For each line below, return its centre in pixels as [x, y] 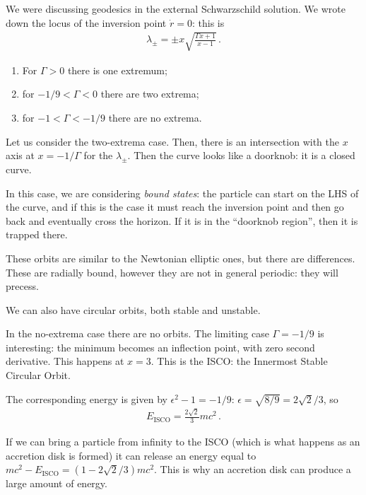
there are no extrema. [155, 117]
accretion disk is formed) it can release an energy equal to [131, 455]
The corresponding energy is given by [87, 398]
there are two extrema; [150, 94]
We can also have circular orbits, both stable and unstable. [133, 309]
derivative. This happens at [65, 361]
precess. [22, 286]
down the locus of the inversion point [86, 22]
